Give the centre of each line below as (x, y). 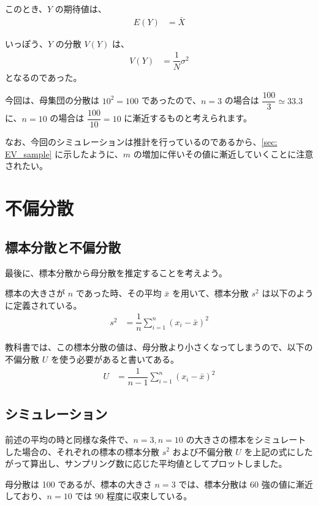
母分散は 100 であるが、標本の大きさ (78, 484)
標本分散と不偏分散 (63, 247)
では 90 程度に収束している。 (134, 496)
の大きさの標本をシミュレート (246, 439)
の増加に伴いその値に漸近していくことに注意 (223, 153)
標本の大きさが (35, 293)
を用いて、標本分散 (210, 293)
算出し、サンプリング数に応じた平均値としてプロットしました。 (159, 463)
